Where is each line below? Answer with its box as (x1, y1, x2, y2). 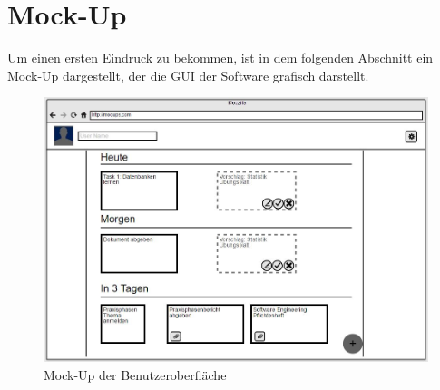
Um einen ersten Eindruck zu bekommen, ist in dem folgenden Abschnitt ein (7, 48, 434, 67)
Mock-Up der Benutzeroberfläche (44, 365, 227, 384)
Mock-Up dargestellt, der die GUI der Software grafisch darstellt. (7, 65, 369, 84)
